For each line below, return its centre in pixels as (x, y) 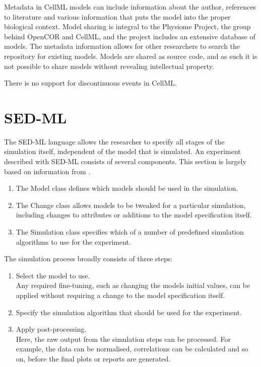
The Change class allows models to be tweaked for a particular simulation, (131, 205)
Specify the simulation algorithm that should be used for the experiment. (129, 312)
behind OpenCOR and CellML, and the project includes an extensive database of (130, 36)
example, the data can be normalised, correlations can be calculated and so (132, 349)
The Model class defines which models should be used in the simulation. (127, 188)
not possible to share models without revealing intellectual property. (109, 66)
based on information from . (47, 171)
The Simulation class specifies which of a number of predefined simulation (130, 232)
